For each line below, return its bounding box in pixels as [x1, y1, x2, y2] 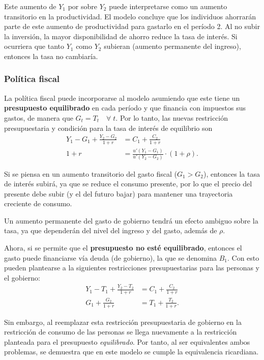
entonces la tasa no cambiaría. [4, 50, 98, 61]
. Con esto [227, 252, 259, 263]
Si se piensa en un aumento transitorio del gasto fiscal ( [4, 168, 177, 179]
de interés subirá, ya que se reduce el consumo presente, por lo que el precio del [4, 178, 252, 189]
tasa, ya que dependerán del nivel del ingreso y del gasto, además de [4, 225, 217, 236]
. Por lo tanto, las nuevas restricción [115, 112, 228, 123]
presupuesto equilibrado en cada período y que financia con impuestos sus [4, 102, 246, 113]
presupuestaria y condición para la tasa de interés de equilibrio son [4, 122, 213, 133]
